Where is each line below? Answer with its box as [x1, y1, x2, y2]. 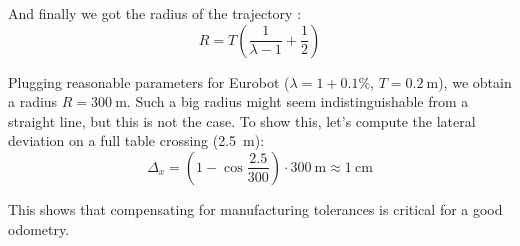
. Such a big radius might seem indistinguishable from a [126, 91, 469, 112]
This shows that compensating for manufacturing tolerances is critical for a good [8, 198, 503, 219]
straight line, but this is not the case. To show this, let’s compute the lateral [8, 110, 476, 131]
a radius [8, 91, 58, 112]
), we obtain [438, 71, 512, 92]
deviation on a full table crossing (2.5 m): [8, 130, 265, 151]
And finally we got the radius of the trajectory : [8, 3, 302, 23]
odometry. [8, 218, 70, 239]
